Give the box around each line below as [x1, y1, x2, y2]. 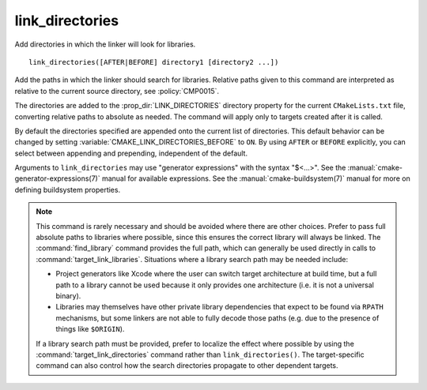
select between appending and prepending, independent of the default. [14, 148, 248, 158]
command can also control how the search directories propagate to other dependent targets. [36, 361, 338, 370]
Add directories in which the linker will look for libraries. [14, 39, 196, 49]
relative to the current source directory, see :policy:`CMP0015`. [14, 86, 220, 96]
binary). [55, 291, 81, 300]
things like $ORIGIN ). [55, 324, 125, 334]
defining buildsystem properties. [14, 185, 121, 194]
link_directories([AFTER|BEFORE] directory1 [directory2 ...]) [28, 58, 279, 66]
